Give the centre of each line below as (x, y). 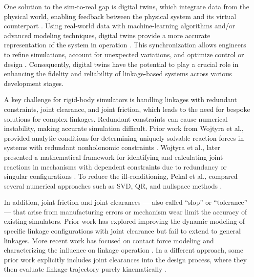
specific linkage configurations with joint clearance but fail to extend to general (122, 231)
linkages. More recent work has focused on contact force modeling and (109, 240)
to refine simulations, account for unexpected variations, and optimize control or (124, 54)
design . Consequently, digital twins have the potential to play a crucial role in (121, 64)
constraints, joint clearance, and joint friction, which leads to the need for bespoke (127, 109)
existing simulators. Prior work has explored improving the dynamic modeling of (125, 221)
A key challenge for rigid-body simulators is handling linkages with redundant (121, 99)
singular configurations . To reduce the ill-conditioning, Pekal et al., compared (121, 176)
